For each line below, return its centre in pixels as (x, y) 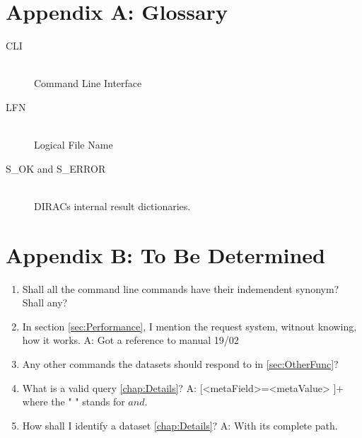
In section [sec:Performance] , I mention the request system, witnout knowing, (189, 326)
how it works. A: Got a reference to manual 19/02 (130, 340)
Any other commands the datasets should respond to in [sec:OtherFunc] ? (180, 363)
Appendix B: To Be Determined (165, 254)
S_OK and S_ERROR (56, 168)
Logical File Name (74, 145)
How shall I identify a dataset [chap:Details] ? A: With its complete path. (180, 425)
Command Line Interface (88, 83)
